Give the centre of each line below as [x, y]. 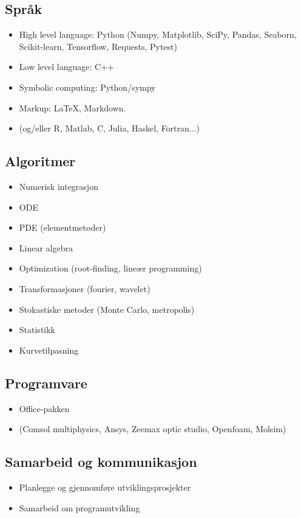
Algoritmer [40, 161]
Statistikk [37, 330]
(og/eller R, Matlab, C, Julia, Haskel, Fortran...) [109, 128]
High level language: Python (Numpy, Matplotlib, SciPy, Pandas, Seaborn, [158, 34]
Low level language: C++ [66, 67]
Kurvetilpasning [49, 350]
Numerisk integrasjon [59, 186]
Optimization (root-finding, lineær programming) [110, 268]
